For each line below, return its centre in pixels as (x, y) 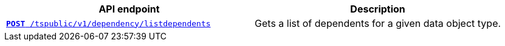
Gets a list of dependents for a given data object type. (378, 23)
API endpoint (129, 9)
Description (378, 9)
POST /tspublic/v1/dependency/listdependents (108, 23)
